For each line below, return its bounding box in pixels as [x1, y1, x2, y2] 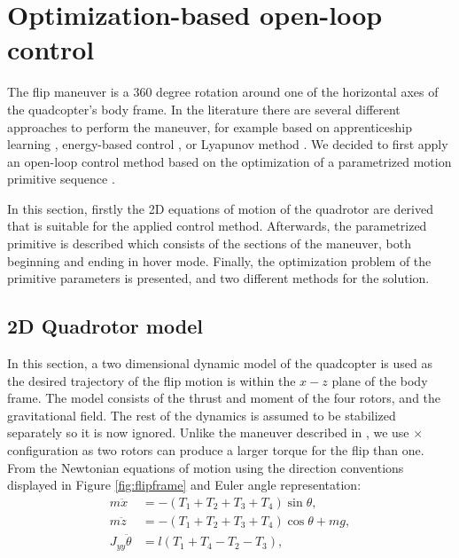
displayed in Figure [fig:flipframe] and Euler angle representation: [7, 475, 362, 494]
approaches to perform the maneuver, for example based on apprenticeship [7, 117, 413, 136]
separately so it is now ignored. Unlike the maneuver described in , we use [7, 423, 409, 442]
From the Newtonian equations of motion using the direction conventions [7, 458, 404, 476]
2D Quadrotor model [7, 312, 203, 340]
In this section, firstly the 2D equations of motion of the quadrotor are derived [7, 199, 433, 217]
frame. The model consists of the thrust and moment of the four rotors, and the [7, 389, 441, 407]
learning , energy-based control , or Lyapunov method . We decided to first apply [7, 135, 448, 153]
